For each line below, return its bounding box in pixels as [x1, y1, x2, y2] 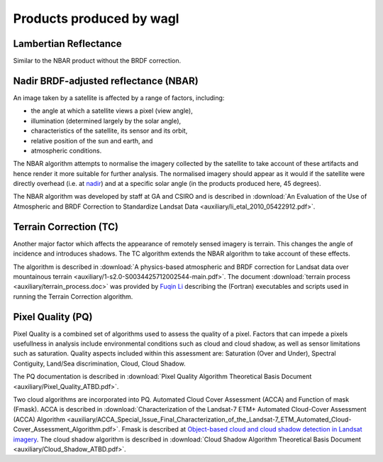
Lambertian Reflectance [13, 38, 122, 50]
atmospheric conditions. [30, 146, 102, 155]
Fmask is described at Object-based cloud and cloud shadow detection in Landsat [121, 425, 362, 434]
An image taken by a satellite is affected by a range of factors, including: [13, 93, 225, 102]
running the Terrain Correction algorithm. [13, 292, 133, 301]
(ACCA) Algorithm [13, 415, 66, 424]
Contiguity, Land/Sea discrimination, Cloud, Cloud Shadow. [13, 359, 186, 368]
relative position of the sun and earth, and [30, 136, 153, 145]
